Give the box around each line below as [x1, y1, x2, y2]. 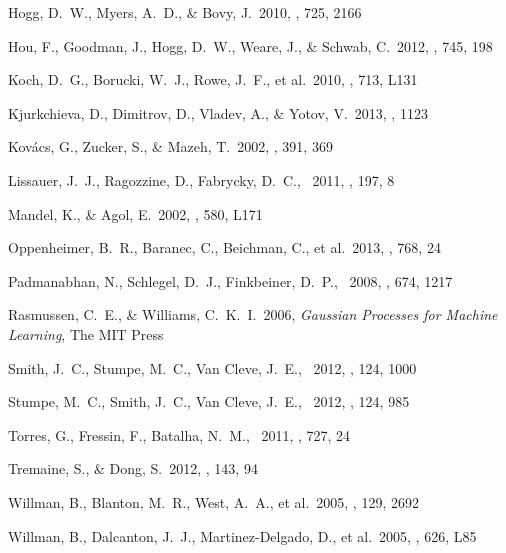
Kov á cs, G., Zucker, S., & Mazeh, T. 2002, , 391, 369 [8, 136, 333, 157]
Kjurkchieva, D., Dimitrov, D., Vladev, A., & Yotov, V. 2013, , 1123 [8, 102, 428, 123]
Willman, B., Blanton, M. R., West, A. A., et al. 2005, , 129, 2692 [8, 491, 419, 512]
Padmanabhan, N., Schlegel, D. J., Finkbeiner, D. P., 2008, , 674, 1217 [8, 270, 453, 291]
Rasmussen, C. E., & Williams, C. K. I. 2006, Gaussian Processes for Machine [8, 304, 498, 325]
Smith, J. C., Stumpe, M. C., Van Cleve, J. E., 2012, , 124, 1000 [8, 357, 417, 378]
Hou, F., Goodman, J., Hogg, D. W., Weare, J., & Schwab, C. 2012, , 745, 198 [8, 35, 493, 56]
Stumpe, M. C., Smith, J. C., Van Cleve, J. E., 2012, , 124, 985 [8, 391, 410, 412]
